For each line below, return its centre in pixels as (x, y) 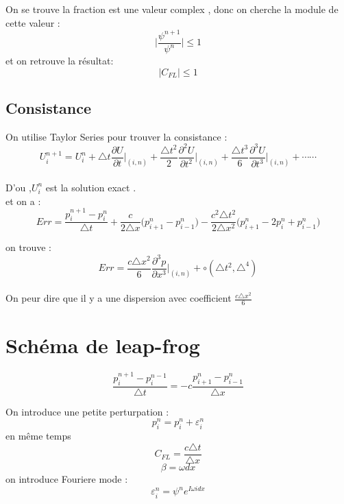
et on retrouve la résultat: (60, 61)
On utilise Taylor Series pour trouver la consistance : (116, 136)
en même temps (38, 436)
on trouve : (28, 247)
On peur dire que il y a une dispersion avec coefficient (119, 298)
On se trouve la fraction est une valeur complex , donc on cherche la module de (172, 9)
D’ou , (19, 187)
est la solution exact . (91, 187)
